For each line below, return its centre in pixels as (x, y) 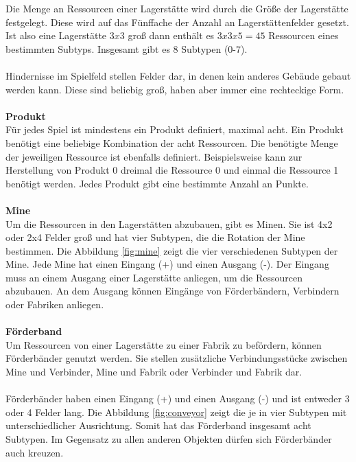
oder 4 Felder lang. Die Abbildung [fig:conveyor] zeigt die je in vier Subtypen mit (176, 412)
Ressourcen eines (304, 35)
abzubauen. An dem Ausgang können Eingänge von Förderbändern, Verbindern (173, 291)
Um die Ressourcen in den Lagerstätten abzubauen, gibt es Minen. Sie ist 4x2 (169, 223)
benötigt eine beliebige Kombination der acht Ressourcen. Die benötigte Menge (172, 142)
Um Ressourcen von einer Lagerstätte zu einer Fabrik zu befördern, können (164, 344)
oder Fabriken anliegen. (55, 304)
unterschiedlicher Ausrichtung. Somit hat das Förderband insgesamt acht (158, 425)
